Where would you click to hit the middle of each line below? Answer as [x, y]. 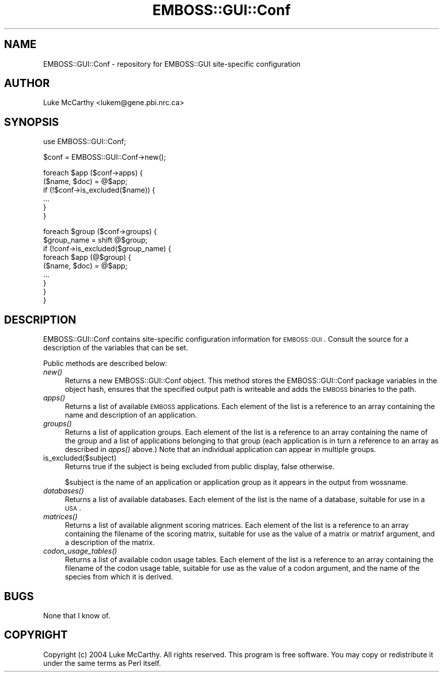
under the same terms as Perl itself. [102, 663]
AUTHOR [27, 83]
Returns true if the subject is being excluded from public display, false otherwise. [200, 467]
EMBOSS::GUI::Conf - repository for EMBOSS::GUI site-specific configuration [172, 64]
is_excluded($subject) [80, 458]
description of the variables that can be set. [116, 348]
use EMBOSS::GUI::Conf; [85, 142]
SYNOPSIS [32, 122]
